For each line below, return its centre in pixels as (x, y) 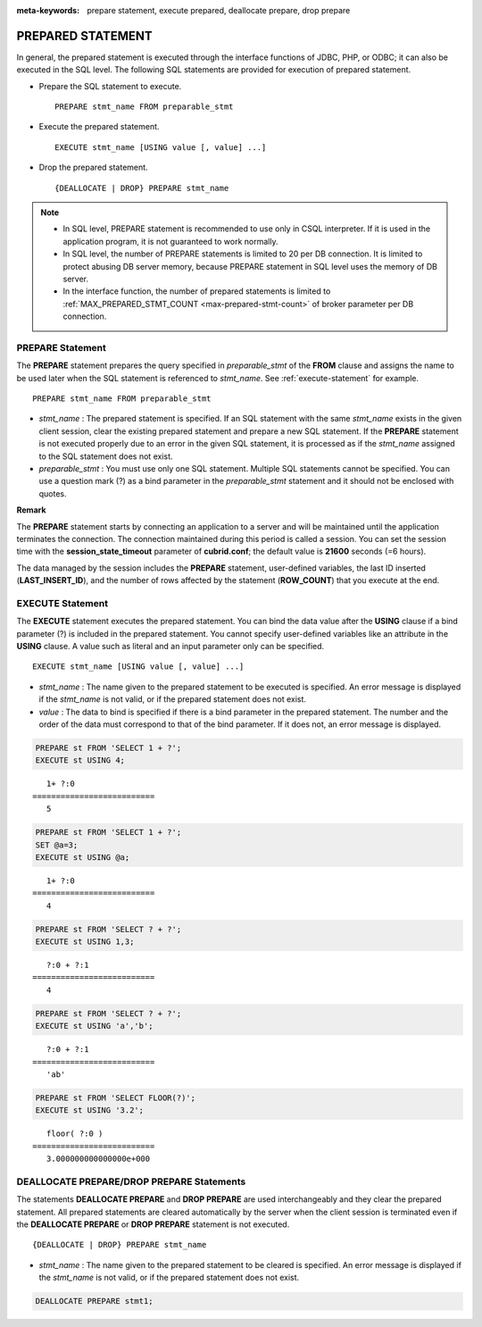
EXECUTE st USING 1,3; (85, 942)
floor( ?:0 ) (75, 1134)
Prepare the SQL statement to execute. (110, 86)
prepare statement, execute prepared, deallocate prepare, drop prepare (219, 10)
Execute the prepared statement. (99, 127)
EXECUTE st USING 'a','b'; (94, 1026)
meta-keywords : (48, 10)
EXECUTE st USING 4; (80, 760)
